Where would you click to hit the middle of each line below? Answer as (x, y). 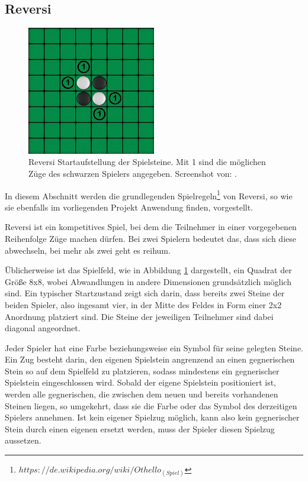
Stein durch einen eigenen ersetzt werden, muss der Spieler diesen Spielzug (140, 428)
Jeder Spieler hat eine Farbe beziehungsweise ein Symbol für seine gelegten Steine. (154, 347)
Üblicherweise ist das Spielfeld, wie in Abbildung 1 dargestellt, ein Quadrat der (148, 270)
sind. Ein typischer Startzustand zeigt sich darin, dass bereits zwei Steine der (145, 293)
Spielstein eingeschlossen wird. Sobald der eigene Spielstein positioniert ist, (141, 382)
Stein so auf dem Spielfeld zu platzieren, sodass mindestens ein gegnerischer (142, 371)
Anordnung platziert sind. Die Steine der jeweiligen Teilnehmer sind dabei (139, 316)
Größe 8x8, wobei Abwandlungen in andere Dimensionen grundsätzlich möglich (148, 281)
